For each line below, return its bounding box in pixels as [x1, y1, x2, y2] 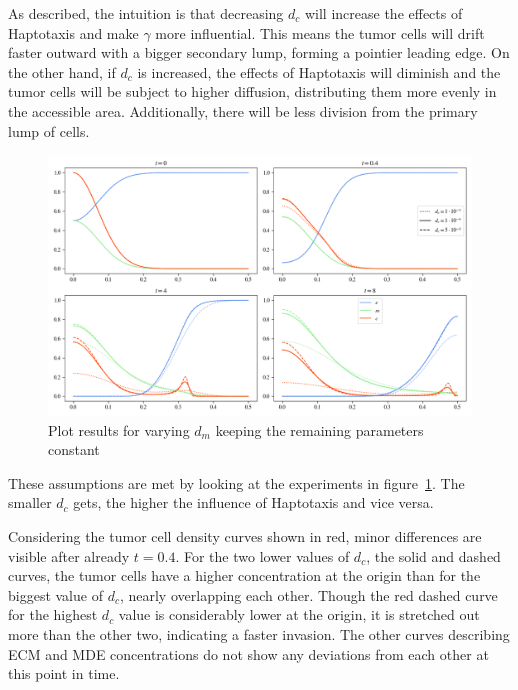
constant [48, 439, 100, 460]
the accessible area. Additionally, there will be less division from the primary [8, 100, 478, 121]
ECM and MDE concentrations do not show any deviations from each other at [8, 643, 489, 664]
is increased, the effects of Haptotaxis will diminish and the [137, 61, 501, 82]
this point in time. [8, 663, 120, 684]
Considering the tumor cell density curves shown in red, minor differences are [8, 525, 482, 546]
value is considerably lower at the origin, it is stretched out [118, 604, 480, 625]
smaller [8, 492, 52, 513]
